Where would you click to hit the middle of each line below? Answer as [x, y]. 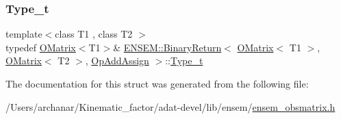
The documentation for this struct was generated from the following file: [157, 83]
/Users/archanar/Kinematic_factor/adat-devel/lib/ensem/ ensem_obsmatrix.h [170, 106]
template [24, 34]
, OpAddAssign [117, 61]
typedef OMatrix [41, 47]
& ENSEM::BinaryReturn [167, 47]
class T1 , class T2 [94, 34]
